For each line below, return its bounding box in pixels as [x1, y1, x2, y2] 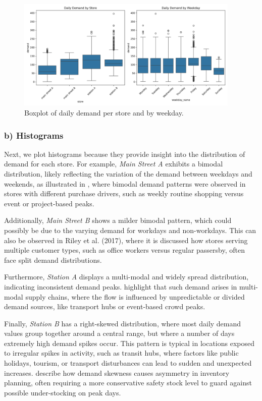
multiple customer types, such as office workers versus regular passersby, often [4, 245, 245, 255]
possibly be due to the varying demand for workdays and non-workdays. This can [4, 224, 256, 235]
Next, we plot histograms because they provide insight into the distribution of [4, 148, 245, 159]
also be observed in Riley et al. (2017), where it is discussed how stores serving [4, 235, 248, 245]
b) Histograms [4, 129, 64, 141]
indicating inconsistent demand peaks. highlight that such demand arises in [4, 281, 237, 292]
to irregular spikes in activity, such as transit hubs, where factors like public [4, 348, 239, 358]
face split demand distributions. [4, 254, 102, 265]
